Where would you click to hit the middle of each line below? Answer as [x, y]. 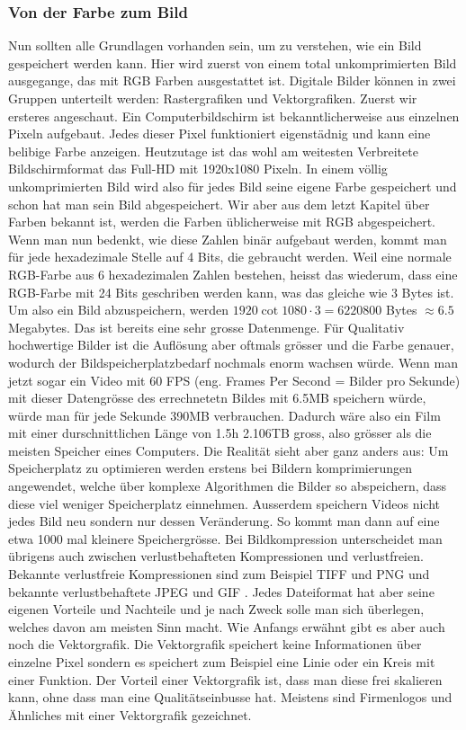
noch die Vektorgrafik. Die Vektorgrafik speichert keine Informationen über [215, 644]
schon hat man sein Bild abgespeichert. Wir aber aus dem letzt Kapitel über [219, 204]
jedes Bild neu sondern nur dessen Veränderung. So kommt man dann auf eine [224, 521]
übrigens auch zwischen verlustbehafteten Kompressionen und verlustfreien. [216, 556]
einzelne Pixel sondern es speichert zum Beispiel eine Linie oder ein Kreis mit [222, 662]
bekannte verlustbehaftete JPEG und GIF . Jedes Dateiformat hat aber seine [221, 591]
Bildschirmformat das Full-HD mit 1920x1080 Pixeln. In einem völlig [198, 169]
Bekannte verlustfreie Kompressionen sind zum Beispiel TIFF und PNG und [219, 574]
